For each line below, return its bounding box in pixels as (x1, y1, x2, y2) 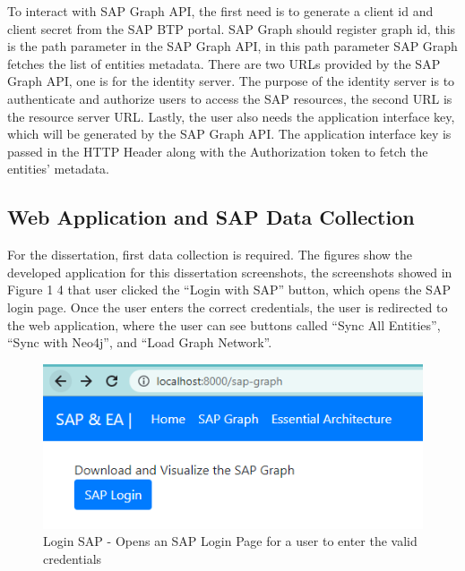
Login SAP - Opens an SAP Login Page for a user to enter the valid (43, 532, 418, 550)
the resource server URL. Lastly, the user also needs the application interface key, (7, 107, 455, 125)
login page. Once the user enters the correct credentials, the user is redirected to (7, 297, 448, 316)
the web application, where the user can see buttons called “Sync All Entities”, (7, 315, 441, 334)
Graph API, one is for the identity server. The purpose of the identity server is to (7, 72, 455, 90)
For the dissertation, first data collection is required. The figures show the (7, 245, 413, 264)
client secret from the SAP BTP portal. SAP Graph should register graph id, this (7, 19, 456, 38)
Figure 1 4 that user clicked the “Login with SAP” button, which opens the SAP (7, 280, 451, 299)
